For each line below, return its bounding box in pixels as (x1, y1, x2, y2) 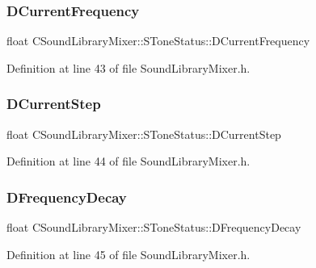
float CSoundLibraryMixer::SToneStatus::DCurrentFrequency (6, 32, 310, 49)
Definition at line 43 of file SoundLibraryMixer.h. (6, 59, 251, 76)
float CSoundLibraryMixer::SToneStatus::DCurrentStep (6, 125, 281, 142)
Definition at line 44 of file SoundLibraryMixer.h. (6, 153, 251, 170)
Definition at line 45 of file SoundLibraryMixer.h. (6, 245, 251, 262)
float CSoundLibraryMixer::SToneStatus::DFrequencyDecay (6, 219, 301, 236)
